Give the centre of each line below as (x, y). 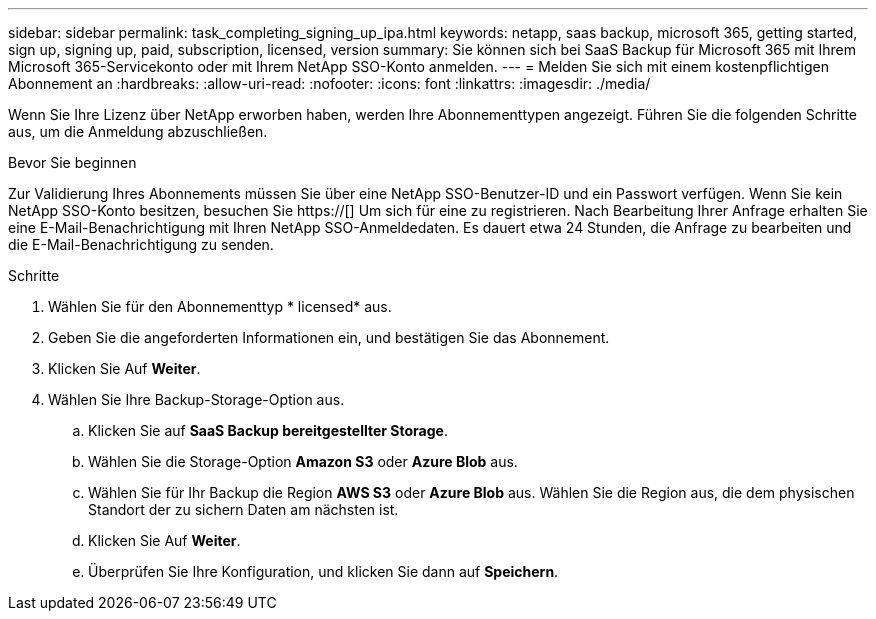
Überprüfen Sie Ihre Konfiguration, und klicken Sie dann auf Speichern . (323, 571)
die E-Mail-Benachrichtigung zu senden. (141, 244)
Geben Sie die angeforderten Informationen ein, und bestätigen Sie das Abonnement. (329, 337)
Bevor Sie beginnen (72, 162)
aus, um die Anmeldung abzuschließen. (138, 131)
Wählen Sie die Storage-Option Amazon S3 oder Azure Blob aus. (303, 461)
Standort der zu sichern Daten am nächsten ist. (243, 509)
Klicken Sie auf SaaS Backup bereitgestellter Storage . (268, 430)
